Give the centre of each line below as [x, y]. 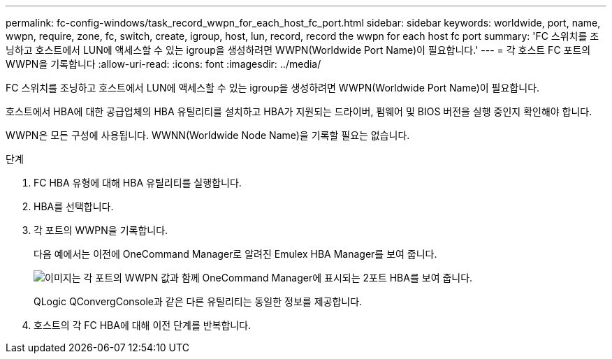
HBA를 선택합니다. [74, 206]
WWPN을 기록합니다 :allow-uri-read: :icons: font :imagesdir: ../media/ [163, 64]
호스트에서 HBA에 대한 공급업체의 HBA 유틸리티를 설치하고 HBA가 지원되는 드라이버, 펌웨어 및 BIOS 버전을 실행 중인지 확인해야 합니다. [299, 111]
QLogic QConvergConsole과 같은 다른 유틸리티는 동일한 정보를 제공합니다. [198, 301]
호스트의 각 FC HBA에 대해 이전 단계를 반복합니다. [143, 325]
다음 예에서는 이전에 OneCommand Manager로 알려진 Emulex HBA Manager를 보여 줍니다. [235, 254]
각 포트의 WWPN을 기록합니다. [101, 230]
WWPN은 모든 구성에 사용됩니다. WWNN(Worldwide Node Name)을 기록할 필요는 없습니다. [208, 135]
